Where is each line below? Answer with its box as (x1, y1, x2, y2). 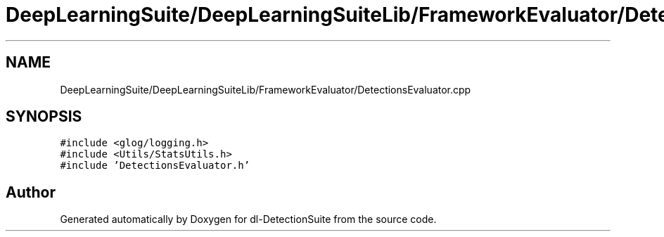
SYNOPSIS (6, 108, 82, 126)
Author (6, 183, 56, 201)
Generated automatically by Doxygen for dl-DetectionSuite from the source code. (60, 213, 437, 226)
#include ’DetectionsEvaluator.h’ (60, 160, 250, 172)
